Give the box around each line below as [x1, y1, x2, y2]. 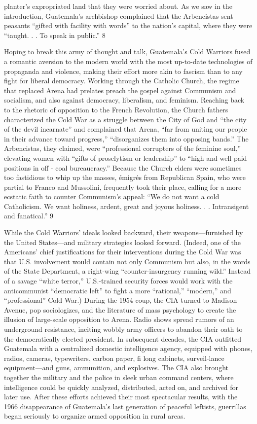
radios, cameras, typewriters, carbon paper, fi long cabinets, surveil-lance [4, 353, 224, 363]
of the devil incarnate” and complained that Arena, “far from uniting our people [4, 124, 247, 134]
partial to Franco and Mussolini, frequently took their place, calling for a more [4, 181, 242, 192]
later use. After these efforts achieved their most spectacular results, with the [4, 391, 238, 402]
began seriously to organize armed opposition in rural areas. [4, 411, 185, 421]
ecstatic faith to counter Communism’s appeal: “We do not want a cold [4, 191, 220, 202]
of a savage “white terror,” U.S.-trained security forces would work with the [4, 276, 233, 286]
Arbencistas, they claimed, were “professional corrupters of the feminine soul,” [4, 143, 241, 153]
